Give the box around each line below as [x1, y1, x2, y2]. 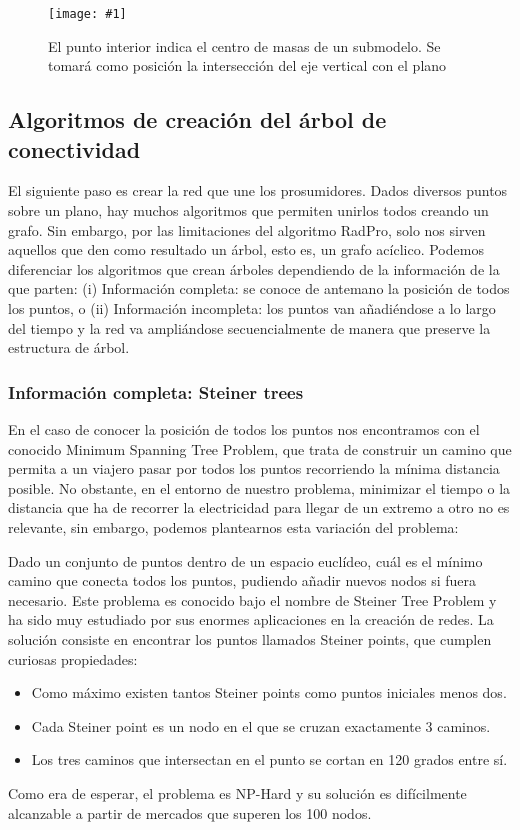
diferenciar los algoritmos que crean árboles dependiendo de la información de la [8, 258, 500, 279]
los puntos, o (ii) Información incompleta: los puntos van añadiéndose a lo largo [8, 298, 496, 318]
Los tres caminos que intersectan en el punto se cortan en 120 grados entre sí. [31, 749, 508, 770]
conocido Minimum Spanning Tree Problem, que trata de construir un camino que [8, 438, 512, 459]
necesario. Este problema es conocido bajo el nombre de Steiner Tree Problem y [8, 589, 497, 610]
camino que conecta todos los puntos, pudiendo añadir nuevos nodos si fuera [8, 570, 477, 591]
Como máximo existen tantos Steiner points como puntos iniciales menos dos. [31, 682, 507, 703]
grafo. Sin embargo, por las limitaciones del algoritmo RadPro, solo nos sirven [8, 219, 486, 240]
